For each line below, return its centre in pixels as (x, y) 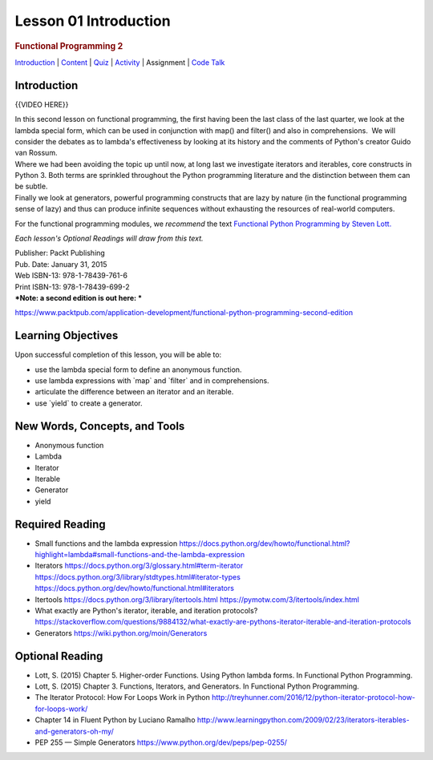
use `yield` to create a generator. (89, 403)
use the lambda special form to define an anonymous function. (138, 370)
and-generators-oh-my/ (74, 731)
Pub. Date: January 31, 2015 (61, 264)
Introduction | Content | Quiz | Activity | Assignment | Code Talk (120, 62)
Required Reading (60, 524)
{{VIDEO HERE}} (42, 104)
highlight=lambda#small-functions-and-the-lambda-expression (140, 554)
